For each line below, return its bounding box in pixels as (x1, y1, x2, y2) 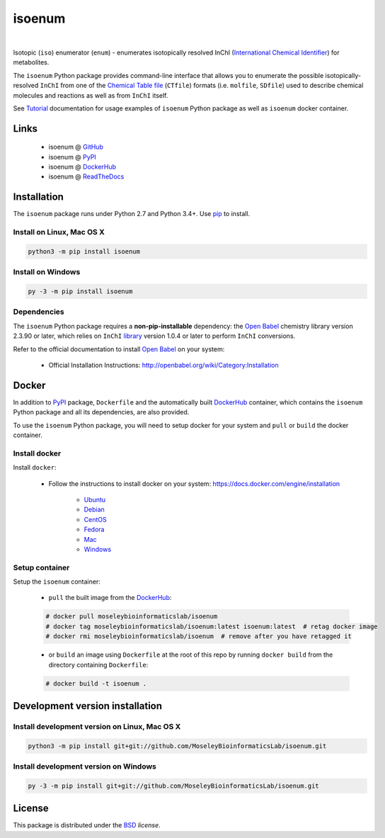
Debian (84, 505, 105, 514)
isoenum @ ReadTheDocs (48, 172, 125, 181)
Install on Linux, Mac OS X (13, 227, 105, 237)
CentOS (84, 515, 107, 523)
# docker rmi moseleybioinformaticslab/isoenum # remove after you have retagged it (45, 633, 352, 640)
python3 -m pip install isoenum (28, 247, 141, 255)
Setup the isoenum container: (13, 577, 100, 586)
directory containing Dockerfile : (48, 660, 149, 669)
